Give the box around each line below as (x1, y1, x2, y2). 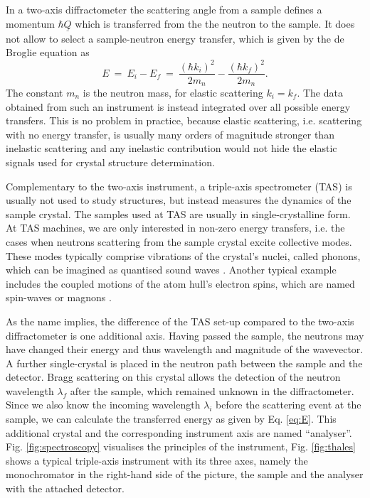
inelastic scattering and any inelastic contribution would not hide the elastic (6, 141, 337, 156)
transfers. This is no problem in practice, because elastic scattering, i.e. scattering (6, 113, 362, 128)
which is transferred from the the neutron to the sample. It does (75, 16, 355, 31)
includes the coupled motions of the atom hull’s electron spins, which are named (6, 276, 355, 291)
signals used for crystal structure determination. (6, 154, 215, 169)
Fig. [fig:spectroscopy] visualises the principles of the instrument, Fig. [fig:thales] (6, 439, 356, 454)
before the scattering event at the (216, 397, 361, 412)
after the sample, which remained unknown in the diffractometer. (70, 383, 354, 398)
